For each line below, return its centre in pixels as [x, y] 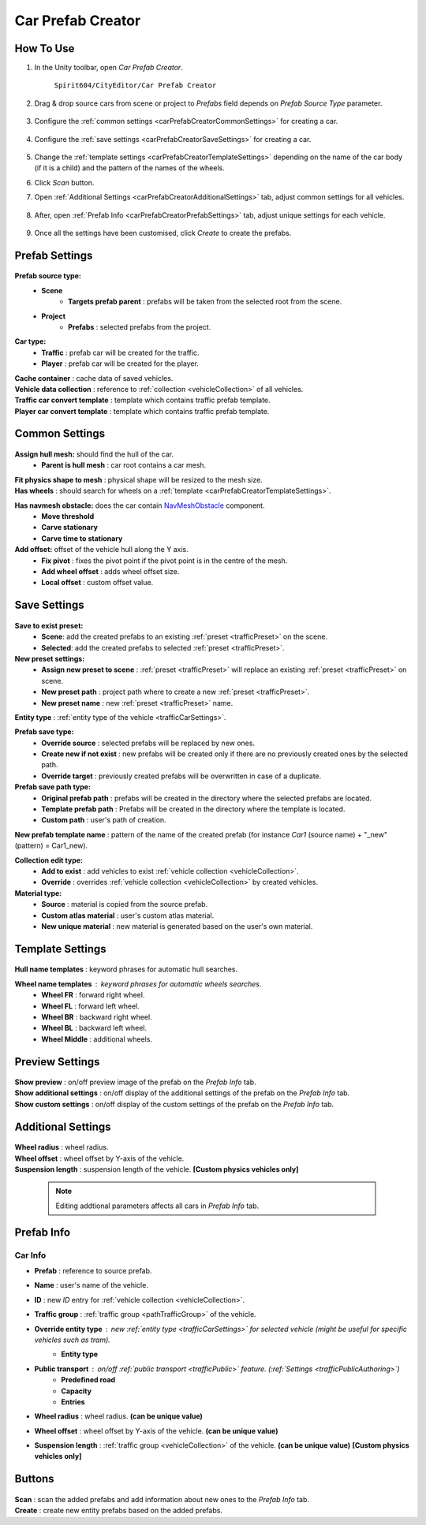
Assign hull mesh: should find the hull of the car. [94, 454]
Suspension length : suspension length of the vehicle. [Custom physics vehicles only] [157, 1169]
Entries [73, 1402]
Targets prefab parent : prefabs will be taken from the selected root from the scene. [205, 302]
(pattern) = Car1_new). [51, 846]
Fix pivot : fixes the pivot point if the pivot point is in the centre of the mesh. [164, 561]
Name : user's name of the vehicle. [92, 1285]
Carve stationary [70, 528]
